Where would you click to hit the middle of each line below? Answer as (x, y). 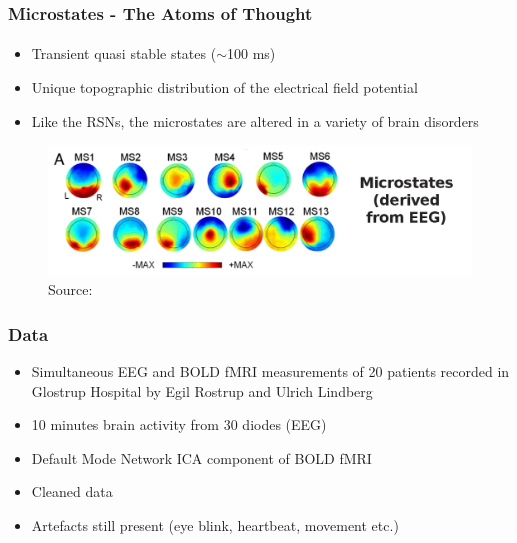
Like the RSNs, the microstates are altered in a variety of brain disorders (255, 120)
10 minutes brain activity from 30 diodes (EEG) (179, 424)
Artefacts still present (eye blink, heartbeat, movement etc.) (215, 525)
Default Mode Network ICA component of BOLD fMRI (201, 457)
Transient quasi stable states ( (124, 53)
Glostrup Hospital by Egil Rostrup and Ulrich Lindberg (202, 390)
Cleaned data (72, 491)
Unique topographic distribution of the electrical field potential (224, 87)
